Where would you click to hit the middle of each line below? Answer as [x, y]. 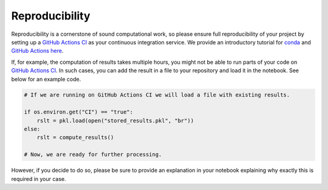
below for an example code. [46, 79]
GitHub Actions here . [37, 51]
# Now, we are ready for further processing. [93, 154]
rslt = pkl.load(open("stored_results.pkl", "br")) [115, 120]
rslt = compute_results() [75, 137]
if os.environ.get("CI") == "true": [79, 112]
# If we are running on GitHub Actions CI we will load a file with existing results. [157, 95]
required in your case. [39, 178]
